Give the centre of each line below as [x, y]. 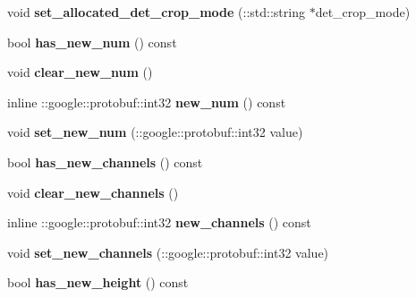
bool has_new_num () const [92, 42]
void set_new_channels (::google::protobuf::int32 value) [168, 252]
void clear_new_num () [80, 72]
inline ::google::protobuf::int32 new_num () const [147, 102]
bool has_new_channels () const [105, 162]
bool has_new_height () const [98, 282]
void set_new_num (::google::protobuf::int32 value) [155, 132]
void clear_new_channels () [93, 192]
